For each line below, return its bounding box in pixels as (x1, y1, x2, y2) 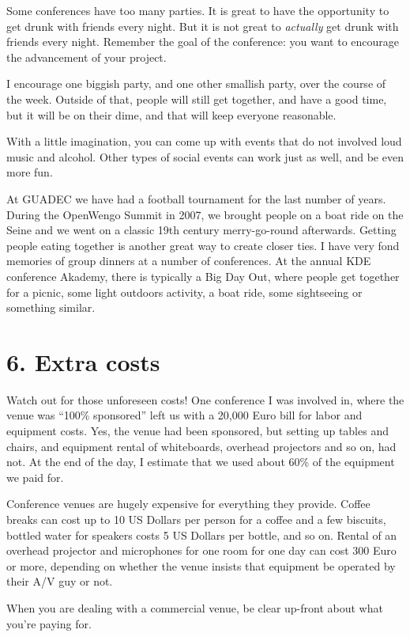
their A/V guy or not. (6, 573, 113, 590)
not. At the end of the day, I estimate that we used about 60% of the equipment (6, 453, 395, 470)
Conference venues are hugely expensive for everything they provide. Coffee (6, 495, 371, 512)
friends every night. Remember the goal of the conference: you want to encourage (6, 33, 400, 50)
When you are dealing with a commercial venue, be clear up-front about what (6, 599, 383, 616)
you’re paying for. (6, 615, 92, 631)
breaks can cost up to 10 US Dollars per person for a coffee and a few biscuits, (6, 510, 386, 527)
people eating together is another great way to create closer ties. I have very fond (6, 237, 400, 253)
